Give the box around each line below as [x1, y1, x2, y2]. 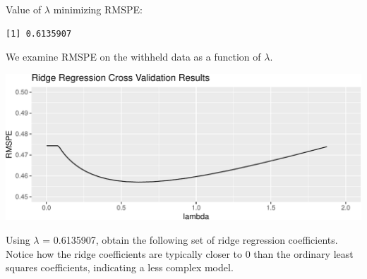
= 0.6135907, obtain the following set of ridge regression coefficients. [42, 232, 338, 247]
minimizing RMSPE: [53, 2, 143, 16]
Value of [6, 2, 42, 16]
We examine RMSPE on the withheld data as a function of [6, 49, 261, 64]
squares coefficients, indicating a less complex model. [6, 260, 234, 275]
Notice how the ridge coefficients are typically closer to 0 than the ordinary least [6, 246, 354, 261]
